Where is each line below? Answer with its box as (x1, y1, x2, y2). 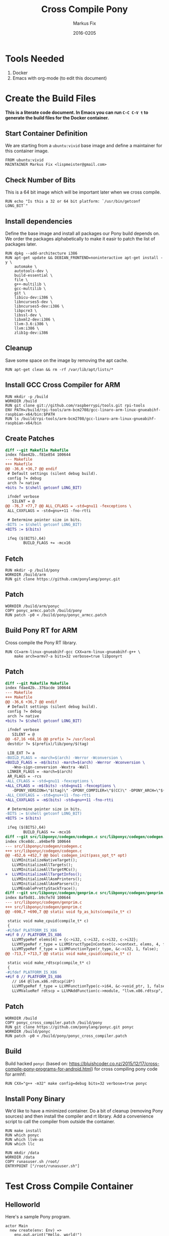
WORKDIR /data (5, 1155, 35, 1160)
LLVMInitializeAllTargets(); (12, 862, 73, 868)
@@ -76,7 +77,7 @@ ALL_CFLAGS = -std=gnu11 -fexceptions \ (5, 504, 132, 509)
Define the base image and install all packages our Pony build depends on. (5, 230, 160, 236)
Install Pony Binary (5, 1094, 65, 1103)
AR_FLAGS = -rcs (7, 774, 42, 779)
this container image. (5, 148, 49, 154)
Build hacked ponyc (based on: (5, 1060, 68, 1067)
